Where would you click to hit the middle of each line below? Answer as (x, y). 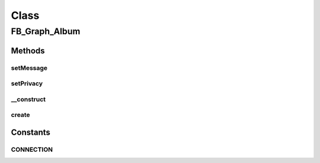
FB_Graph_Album (46, 31)
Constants (31, 132)
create (20, 115)
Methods (28, 50)
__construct (28, 99)
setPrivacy (27, 84)
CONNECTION (32, 149)
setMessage (29, 68)
